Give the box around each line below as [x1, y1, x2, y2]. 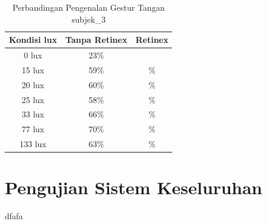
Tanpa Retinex [65, 33, 128, 46]
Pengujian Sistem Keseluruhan [5, 175, 263, 200]
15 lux [21, 63, 45, 76]
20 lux [21, 78, 45, 91]
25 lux [21, 93, 45, 105]
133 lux [19, 138, 46, 150]
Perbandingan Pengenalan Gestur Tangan [13, 1, 165, 13]
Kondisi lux [9, 33, 57, 46]
